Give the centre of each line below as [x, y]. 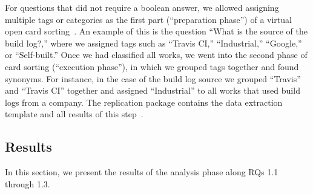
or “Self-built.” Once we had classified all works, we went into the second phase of [156, 55]
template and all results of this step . [74, 114]
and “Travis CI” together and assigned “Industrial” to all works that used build [153, 90]
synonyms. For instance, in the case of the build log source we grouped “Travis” [153, 78]
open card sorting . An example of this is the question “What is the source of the [156, 31]
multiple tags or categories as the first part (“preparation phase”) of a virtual [148, 19]
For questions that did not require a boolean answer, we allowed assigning [142, 7]
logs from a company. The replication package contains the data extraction [144, 102]
